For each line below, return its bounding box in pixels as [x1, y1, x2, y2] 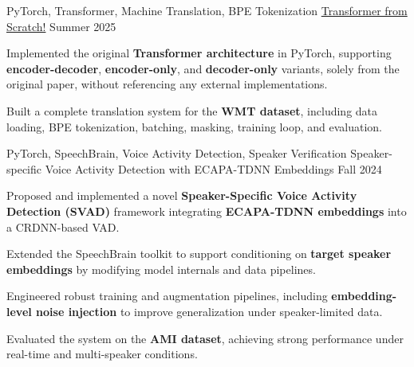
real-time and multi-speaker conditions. [6, 346, 198, 362]
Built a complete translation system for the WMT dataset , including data [6, 102, 378, 119]
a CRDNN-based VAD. [6, 218, 120, 235]
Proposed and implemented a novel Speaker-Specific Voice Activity [6, 187, 357, 204]
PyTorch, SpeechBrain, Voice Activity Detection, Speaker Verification [6, 145, 347, 162]
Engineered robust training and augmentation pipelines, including [6, 287, 328, 304]
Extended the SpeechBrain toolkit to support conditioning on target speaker [6, 245, 392, 262]
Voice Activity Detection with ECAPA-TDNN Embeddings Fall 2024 [45, 160, 382, 177]
